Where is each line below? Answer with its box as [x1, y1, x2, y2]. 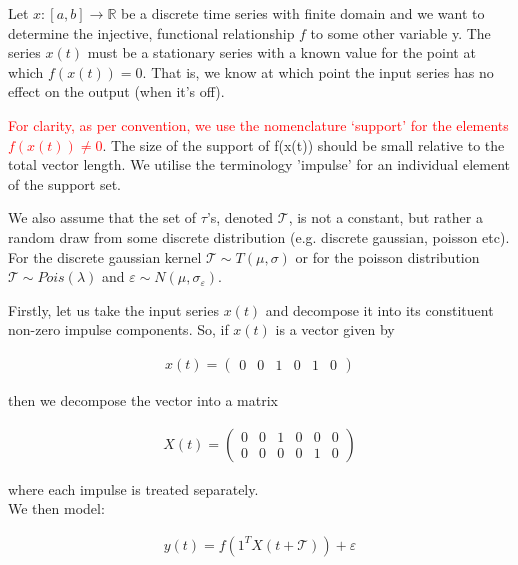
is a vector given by [275, 319, 395, 340]
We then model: [8, 498, 105, 519]
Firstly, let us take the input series [8, 299, 219, 320]
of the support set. [8, 173, 121, 194]
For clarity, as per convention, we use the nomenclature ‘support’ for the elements [8, 114, 509, 135]
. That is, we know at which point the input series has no [142, 61, 494, 82]
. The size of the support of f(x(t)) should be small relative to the [102, 134, 505, 155]
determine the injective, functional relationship [8, 22, 295, 43]
